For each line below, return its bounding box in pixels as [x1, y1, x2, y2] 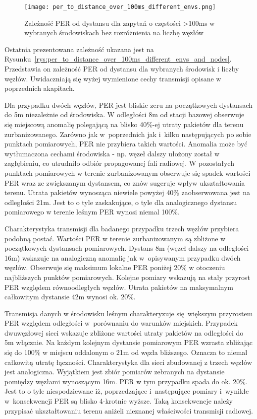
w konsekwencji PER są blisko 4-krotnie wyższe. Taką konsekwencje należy [4, 396, 233, 406]
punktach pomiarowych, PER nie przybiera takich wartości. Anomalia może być [4, 139, 248, 149]
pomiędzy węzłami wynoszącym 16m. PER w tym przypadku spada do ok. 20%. [4, 376, 248, 386]
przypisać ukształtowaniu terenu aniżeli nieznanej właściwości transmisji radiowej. [4, 405, 253, 416]
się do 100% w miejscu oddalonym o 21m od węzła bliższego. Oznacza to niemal [4, 347, 248, 357]
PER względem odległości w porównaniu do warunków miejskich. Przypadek [4, 318, 238, 328]
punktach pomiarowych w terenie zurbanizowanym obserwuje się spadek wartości [4, 167, 251, 178]
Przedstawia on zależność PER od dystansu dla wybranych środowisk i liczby [4, 64, 239, 74]
